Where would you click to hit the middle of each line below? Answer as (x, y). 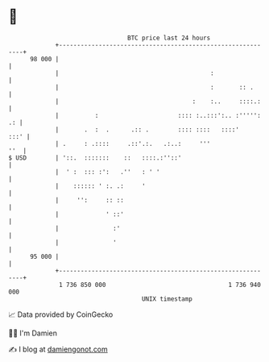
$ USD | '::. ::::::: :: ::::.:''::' (95, 158)
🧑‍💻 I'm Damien (33, 333)
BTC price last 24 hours (169, 38)
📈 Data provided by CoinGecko (61, 314)
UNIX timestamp (167, 299)
